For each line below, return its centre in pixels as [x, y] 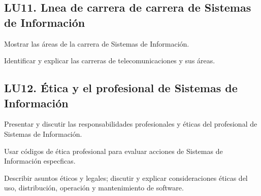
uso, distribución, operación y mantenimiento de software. [94, 188]
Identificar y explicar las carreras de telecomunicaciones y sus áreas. [110, 61]
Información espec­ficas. [40, 161]
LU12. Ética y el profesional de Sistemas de [121, 88]
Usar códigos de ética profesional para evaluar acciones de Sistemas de [113, 151]
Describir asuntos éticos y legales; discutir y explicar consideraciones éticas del [126, 178]
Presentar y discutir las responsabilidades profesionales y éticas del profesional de [131, 124]
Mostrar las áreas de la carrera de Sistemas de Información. [97, 43]
